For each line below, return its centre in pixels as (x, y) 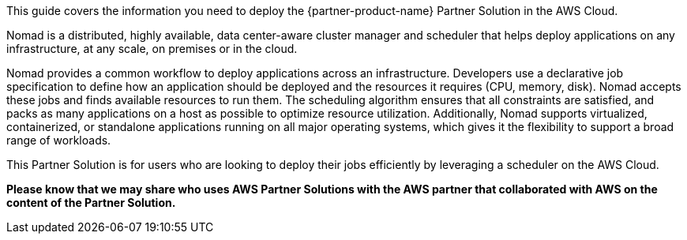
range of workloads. (59, 140)
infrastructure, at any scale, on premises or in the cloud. (152, 49)
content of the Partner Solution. (91, 202)
